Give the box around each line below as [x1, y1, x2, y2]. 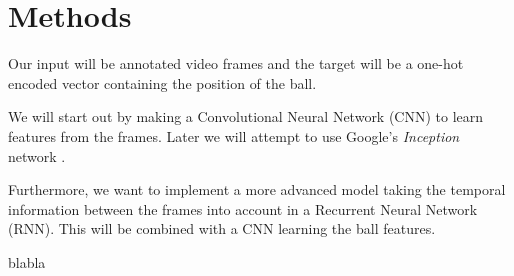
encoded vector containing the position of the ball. [8, 72, 317, 93]
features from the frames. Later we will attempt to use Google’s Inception [8, 125, 460, 146]
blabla [8, 251, 46, 272]
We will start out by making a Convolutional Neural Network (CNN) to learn [8, 106, 484, 127]
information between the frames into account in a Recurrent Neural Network [8, 198, 478, 219]
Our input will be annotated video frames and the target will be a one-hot [8, 53, 464, 74]
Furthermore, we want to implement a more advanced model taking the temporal [8, 179, 506, 200]
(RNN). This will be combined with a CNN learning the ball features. [8, 218, 436, 239]
